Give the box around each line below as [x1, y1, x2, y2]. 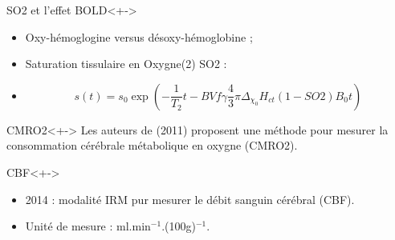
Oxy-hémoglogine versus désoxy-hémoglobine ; [25, 28, 253, 45]
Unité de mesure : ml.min [25, 218, 151, 234]
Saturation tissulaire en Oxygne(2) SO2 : [25, 55, 227, 72]
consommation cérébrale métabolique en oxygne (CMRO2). [6, 137, 298, 154]
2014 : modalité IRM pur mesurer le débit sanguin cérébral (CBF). [25, 190, 355, 207]
